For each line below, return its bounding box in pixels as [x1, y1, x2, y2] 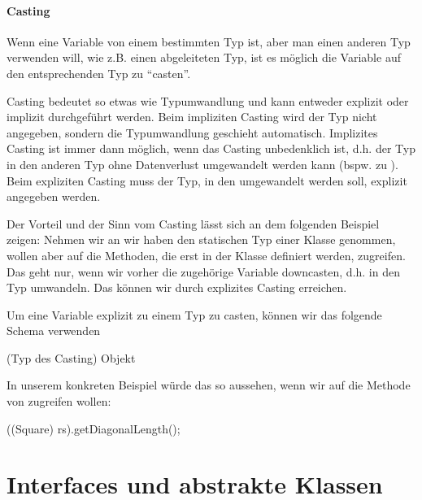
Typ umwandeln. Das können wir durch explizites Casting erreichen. [7, 279, 347, 296]
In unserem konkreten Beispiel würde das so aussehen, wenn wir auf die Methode [7, 376, 411, 393]
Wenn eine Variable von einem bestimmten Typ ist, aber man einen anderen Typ [7, 33, 411, 50]
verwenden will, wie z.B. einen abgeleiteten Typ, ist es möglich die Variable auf [7, 49, 401, 66]
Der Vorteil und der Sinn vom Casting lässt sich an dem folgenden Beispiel [7, 215, 380, 232]
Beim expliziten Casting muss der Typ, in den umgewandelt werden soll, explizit [7, 172, 407, 189]
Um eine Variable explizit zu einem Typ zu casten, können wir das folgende [7, 306, 382, 323]
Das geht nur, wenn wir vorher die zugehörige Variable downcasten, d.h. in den [7, 263, 400, 280]
